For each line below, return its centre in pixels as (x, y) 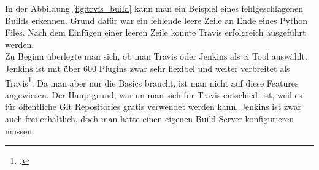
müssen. (20, 130)
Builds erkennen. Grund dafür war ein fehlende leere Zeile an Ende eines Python (156, 20)
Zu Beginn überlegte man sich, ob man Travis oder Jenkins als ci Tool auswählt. (156, 56)
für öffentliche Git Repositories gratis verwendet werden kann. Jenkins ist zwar (153, 106)
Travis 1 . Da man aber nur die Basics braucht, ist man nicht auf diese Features (152, 82)
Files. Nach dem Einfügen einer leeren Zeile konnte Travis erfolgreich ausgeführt (156, 32)
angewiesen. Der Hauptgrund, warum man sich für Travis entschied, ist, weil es (154, 94)
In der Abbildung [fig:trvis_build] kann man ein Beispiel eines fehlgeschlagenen (154, 8)
